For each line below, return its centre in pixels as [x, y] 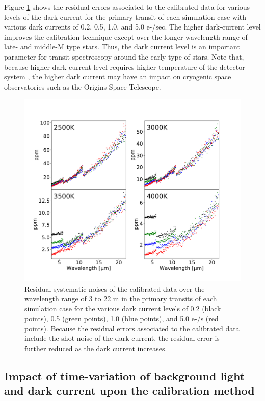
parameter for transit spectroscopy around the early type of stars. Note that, [124, 56]
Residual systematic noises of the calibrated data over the [115, 288]
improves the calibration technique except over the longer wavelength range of [126, 36]
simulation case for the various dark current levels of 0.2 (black [123, 308]
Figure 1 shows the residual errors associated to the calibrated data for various [127, 7]
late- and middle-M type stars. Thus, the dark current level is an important [122, 47]
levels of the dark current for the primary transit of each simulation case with [125, 17]
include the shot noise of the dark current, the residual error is [122, 338]
